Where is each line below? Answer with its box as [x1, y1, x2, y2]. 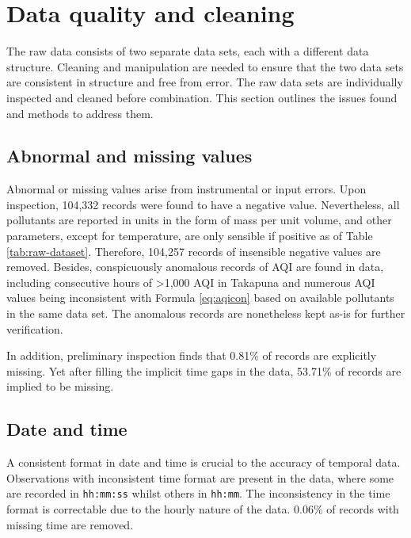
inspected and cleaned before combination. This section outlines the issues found [6, 89, 398, 105]
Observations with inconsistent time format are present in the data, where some [6, 469, 394, 486]
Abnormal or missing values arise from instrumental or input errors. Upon [6, 181, 367, 197]
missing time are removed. [6, 516, 134, 532]
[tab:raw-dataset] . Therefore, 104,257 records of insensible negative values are [6, 242, 381, 259]
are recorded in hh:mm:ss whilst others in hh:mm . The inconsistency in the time [6, 485, 390, 502]
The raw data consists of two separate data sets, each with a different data [6, 43, 369, 59]
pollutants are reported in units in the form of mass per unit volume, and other [6, 212, 392, 228]
